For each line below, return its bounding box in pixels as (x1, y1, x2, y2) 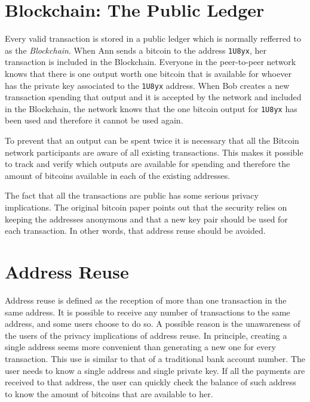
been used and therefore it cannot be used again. (5, 114, 183, 126)
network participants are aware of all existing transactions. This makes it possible (5, 146, 303, 158)
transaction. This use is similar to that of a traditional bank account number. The (5, 352, 306, 364)
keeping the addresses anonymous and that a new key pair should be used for (5, 212, 288, 225)
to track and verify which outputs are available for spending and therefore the (5, 157, 290, 170)
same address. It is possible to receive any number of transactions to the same (5, 305, 290, 318)
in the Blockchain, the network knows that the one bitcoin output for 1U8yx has (5, 102, 297, 115)
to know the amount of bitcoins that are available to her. (5, 387, 213, 400)
